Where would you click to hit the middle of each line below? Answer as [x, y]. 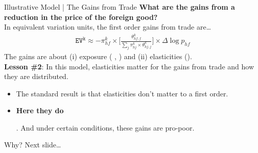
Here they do [40, 110]
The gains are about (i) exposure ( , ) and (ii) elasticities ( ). [98, 56]
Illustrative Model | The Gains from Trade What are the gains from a [120, 7]
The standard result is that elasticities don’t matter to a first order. [122, 93]
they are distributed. [36, 76]
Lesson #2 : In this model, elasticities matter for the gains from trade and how [129, 66]
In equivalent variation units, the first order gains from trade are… [108, 27]
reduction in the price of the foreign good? [81, 17]
